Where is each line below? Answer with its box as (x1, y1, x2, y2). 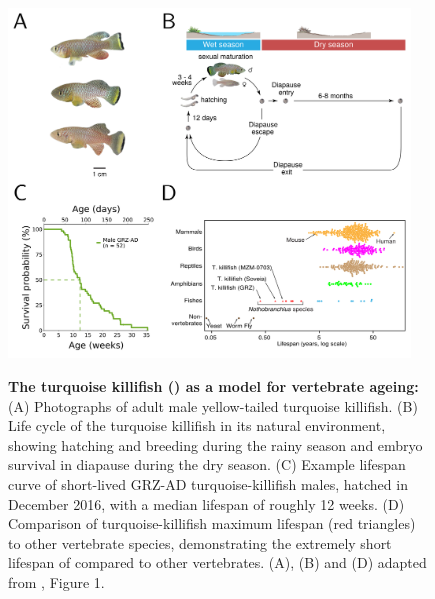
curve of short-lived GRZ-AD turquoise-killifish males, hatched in (8, 474, 408, 495)
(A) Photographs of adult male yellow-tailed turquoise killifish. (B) (8, 395, 418, 416)
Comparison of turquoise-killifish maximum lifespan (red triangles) (8, 513, 416, 534)
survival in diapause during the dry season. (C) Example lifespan (8, 454, 406, 475)
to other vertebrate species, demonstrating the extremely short (8, 532, 392, 553)
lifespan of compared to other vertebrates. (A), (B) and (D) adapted (8, 552, 427, 573)
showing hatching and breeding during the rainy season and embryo (8, 434, 423, 455)
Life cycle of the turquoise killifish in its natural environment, (8, 415, 386, 436)
